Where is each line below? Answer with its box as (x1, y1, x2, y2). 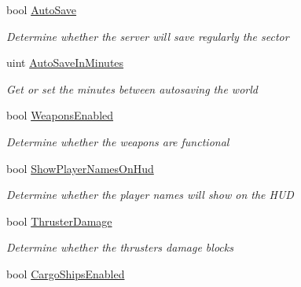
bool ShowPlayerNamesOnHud (6, 160, 154, 176)
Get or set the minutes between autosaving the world (6, 80, 258, 97)
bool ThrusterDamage (6, 212, 112, 229)
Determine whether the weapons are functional (6, 133, 229, 149)
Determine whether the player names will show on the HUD (6, 186, 294, 203)
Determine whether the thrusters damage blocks (6, 239, 233, 256)
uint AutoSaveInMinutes (6, 54, 124, 71)
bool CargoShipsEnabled (6, 265, 125, 281)
